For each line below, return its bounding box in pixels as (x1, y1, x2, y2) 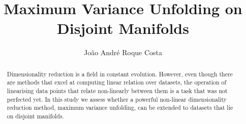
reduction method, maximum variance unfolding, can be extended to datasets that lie (7, 103, 233, 112)
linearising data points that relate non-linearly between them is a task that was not (7, 87, 228, 95)
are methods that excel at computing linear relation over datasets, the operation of (7, 78, 227, 87)
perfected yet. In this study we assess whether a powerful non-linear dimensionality (7, 95, 227, 103)
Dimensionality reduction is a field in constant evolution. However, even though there (7, 69, 233, 78)
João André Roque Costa (83, 47, 163, 58)
